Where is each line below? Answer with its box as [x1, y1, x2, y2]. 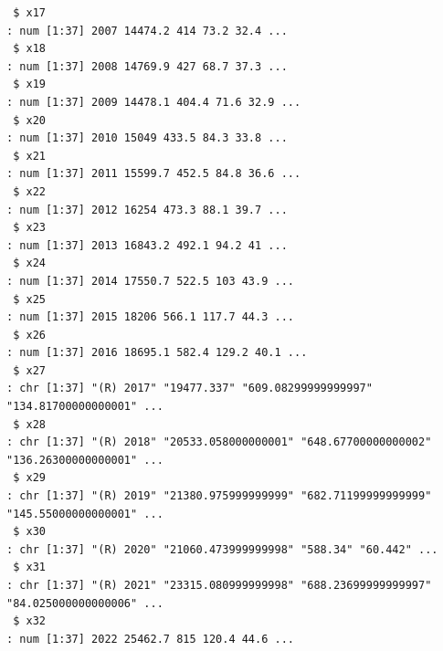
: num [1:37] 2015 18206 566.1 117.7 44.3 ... [6, 310, 294, 324]
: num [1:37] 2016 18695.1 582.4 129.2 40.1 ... [6, 346, 308, 360]
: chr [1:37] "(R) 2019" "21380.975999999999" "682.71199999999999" [6, 489, 432, 503]
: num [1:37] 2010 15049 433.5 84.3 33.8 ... [6, 131, 288, 145]
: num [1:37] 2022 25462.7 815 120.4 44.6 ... [6, 632, 294, 646]
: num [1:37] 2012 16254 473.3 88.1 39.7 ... [6, 203, 288, 216]
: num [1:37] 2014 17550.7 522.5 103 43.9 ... [6, 274, 294, 288]
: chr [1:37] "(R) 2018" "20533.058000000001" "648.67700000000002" [6, 436, 432, 449]
